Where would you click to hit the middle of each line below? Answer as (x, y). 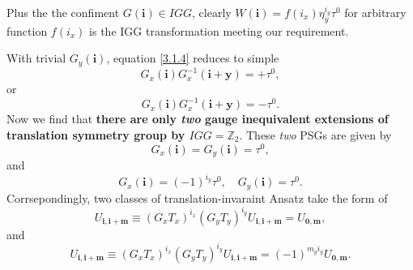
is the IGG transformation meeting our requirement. (219, 30)
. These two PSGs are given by (315, 135)
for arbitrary (375, 12)
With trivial (36, 58)
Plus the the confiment (63, 12)
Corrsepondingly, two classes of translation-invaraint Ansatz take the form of (197, 197)
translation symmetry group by (96, 135)
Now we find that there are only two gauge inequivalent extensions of (198, 119)
